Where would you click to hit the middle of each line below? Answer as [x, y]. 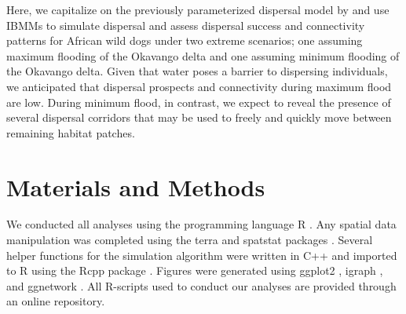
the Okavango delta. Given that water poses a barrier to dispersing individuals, [197, 71]
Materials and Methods [136, 186]
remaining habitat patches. [71, 132]
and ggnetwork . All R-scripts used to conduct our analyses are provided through [201, 285]
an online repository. [56, 301]
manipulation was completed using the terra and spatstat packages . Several [190, 240]
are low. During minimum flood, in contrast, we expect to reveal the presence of [199, 102]
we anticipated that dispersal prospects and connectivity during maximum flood [199, 86]
